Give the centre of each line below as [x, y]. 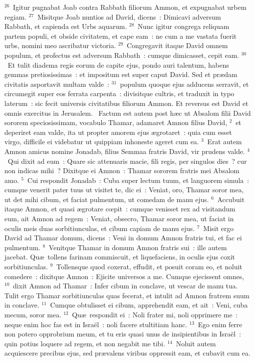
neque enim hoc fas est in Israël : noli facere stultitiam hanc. [96, 324]
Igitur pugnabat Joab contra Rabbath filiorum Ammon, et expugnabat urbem [130, 7]
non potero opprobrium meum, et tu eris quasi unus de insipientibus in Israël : [123, 334]
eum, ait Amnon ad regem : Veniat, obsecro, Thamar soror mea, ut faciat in [119, 219]
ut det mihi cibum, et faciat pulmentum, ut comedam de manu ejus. [107, 199]
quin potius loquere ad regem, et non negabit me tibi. [85, 343]
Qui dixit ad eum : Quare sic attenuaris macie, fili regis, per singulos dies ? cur [127, 161]
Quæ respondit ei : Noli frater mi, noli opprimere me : [155, 314]
